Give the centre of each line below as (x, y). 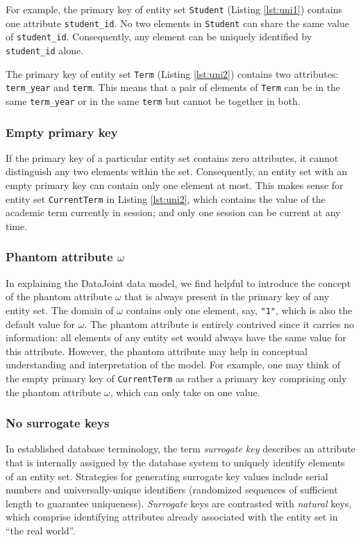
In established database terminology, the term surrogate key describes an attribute (180, 449)
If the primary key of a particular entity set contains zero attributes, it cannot (172, 157)
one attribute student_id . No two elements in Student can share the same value (177, 23)
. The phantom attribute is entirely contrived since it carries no (219, 324)
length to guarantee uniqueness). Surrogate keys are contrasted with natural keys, (179, 503)
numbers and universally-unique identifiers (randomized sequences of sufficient (172, 490)
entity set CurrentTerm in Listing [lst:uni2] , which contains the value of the (166, 198)
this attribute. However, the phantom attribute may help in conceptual (157, 351)
